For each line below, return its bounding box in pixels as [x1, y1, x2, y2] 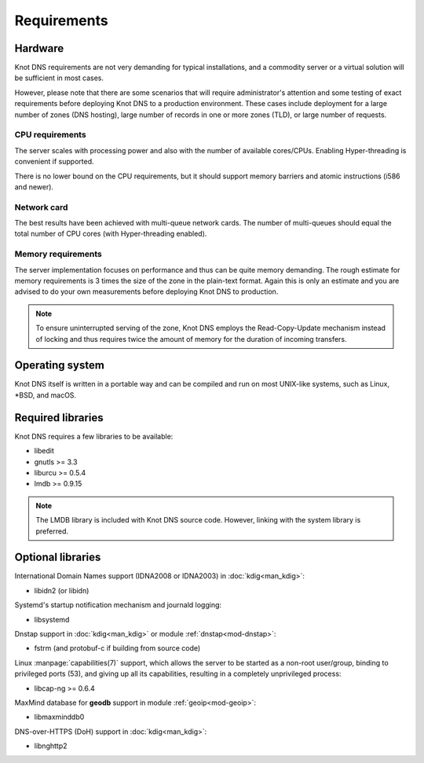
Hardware [14, 42, 64, 55]
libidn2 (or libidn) [34, 585, 90, 595]
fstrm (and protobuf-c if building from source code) [34, 644, 201, 653]
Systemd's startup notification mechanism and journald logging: [14, 600, 222, 610]
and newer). [14, 182, 54, 192]
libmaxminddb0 [34, 712, 85, 722]
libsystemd [34, 614, 70, 624]
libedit [34, 446, 55, 456]
